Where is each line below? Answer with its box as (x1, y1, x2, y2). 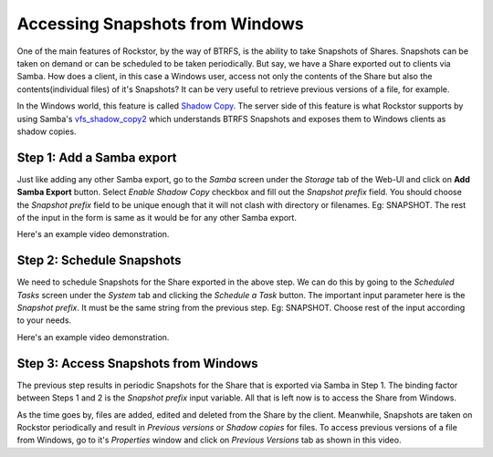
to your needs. (16, 315, 72, 326)
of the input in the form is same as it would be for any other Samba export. (16, 212, 297, 223)
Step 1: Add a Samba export (16, 150, 177, 165)
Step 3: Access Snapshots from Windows (16, 356, 259, 371)
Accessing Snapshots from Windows (16, 14, 305, 34)
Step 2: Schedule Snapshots (16, 253, 182, 268)
